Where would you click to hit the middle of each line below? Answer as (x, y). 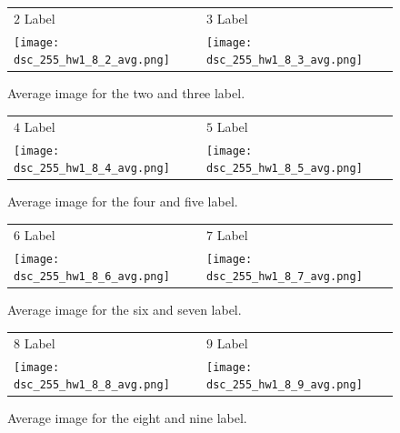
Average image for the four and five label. (123, 201)
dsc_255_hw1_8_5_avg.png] (285, 169)
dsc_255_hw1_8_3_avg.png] (285, 60)
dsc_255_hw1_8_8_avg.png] (92, 385)
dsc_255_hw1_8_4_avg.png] (92, 169)
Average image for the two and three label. (126, 93)
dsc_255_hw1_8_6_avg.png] (92, 277)
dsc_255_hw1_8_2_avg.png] (92, 60)
